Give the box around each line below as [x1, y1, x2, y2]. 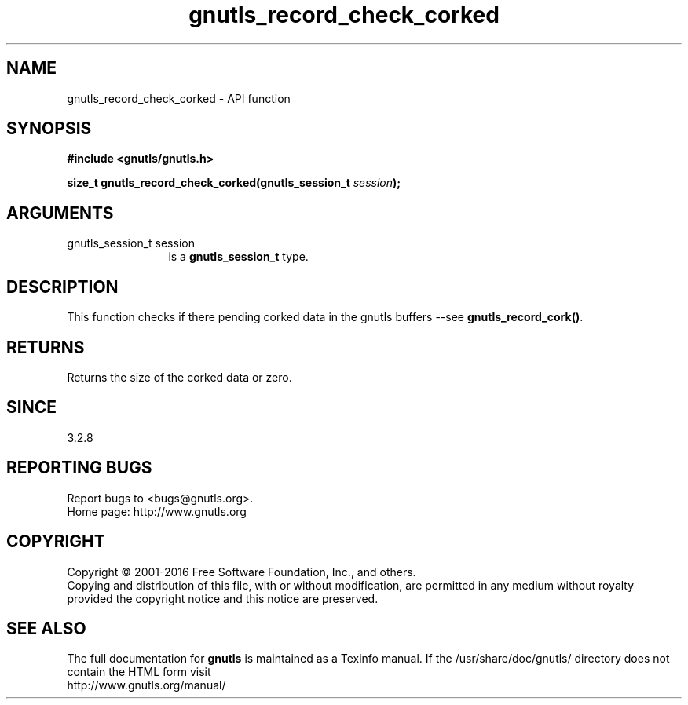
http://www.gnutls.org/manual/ [67, 678, 226, 692]
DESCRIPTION [6, 276, 119, 297]
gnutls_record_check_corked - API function [67, 91, 291, 105]
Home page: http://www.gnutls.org [67, 504, 247, 518]
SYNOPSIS [6, 119, 92, 139]
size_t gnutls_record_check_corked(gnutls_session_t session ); [67, 176, 401, 190]
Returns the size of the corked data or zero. [67, 370, 292, 384]
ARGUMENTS [6, 203, 114, 223]
